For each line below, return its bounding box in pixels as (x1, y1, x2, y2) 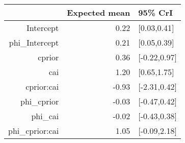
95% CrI (138, 7, 173, 18)
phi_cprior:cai (8, 125, 59, 136)
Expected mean (67, 7, 130, 18)
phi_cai (31, 110, 59, 122)
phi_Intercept (9, 37, 59, 48)
